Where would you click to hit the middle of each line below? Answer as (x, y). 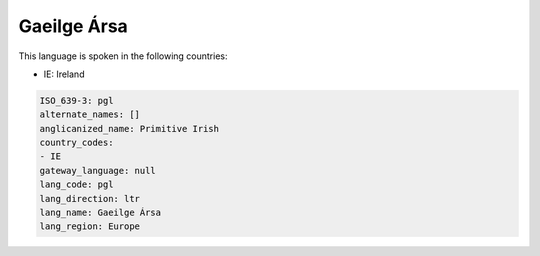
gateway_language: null (98, 170)
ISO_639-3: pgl (76, 100)
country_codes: (76, 143)
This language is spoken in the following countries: (123, 56)
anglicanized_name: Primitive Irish (129, 128)
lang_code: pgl (76, 184)
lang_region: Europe (89, 226)
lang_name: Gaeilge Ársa (100, 213)
